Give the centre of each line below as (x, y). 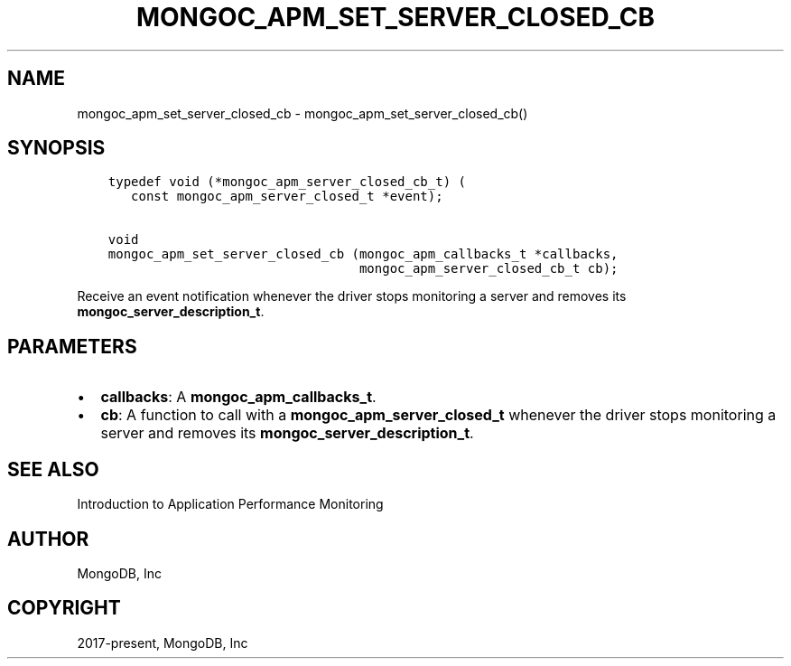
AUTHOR (48, 539)
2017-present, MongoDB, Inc (163, 643)
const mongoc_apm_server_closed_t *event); (287, 197)
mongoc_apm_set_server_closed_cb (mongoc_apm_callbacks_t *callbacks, (363, 254)
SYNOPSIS (56, 148)
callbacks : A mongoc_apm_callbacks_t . (238, 397)
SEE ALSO (53, 469)
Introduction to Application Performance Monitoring (230, 504)
